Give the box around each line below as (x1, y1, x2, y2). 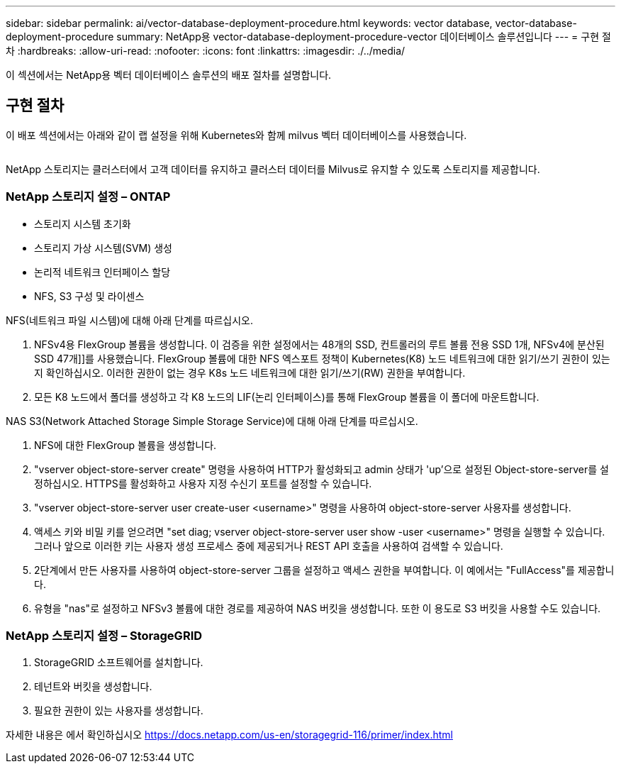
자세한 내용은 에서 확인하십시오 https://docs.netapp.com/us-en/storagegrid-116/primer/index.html (6, 729, 453, 741)
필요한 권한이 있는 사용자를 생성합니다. (34, 704, 203, 717)
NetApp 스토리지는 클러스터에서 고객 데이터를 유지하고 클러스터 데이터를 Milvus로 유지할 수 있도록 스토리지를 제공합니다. (6, 162, 540, 175)
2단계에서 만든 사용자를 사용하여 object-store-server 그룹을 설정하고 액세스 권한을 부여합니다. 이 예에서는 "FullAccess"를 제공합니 (34, 563, 615, 576)
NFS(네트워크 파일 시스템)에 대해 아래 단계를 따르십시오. (6, 314, 254, 326)
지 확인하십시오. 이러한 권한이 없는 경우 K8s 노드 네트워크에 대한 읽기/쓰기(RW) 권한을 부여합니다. (34, 366, 466, 379)
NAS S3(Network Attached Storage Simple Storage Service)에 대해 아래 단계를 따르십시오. (6, 414, 418, 427)
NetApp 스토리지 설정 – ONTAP (6, 189, 171, 204)
